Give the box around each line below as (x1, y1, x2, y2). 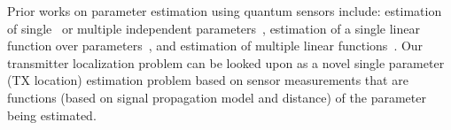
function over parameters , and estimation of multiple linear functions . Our (7, 36, 424, 55)
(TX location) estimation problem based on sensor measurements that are (7, 71, 408, 89)
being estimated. (7, 105, 97, 124)
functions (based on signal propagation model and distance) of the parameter (7, 88, 426, 106)
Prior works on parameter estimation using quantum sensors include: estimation (7, 2, 442, 19)
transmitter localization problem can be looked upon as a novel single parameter (7, 53, 445, 72)
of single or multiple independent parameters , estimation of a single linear (7, 19, 420, 37)
